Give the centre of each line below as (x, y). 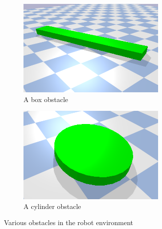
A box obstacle (46, 99)
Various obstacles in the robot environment (69, 222)
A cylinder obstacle (52, 206)
